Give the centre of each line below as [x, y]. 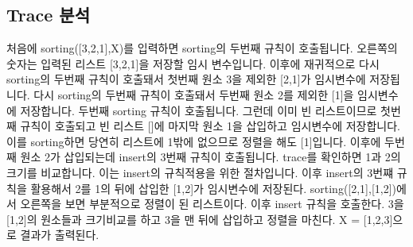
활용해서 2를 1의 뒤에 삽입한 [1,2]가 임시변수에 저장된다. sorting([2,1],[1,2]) [214, 188]
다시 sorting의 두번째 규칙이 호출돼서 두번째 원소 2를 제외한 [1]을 [194, 94]
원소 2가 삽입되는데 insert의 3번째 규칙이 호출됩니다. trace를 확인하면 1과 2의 [210, 157]
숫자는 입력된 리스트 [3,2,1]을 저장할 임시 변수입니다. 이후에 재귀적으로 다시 [193, 63]
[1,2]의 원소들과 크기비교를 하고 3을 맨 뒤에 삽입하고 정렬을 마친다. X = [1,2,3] [200, 219]
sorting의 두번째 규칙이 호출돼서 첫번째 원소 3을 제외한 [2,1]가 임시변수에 [186, 79]
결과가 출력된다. [60, 235]
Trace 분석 [48, 15]
